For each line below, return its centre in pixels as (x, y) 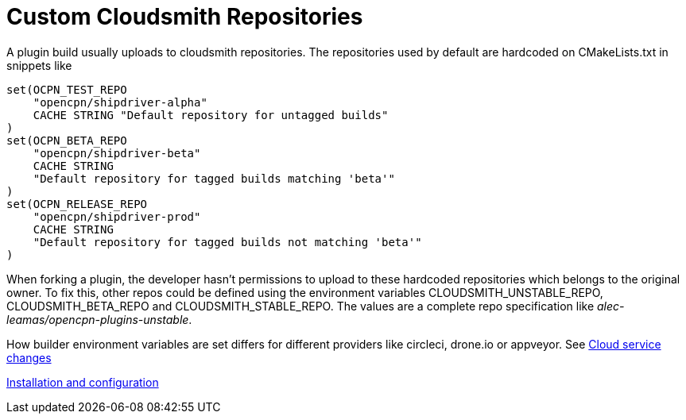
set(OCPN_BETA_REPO (67, 140)
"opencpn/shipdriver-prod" (117, 216)
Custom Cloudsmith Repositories (185, 17)
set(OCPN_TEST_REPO (67, 89)
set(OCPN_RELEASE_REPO (77, 204)
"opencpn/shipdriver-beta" (117, 153)
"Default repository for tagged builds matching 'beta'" (214, 178)
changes (29, 357)
